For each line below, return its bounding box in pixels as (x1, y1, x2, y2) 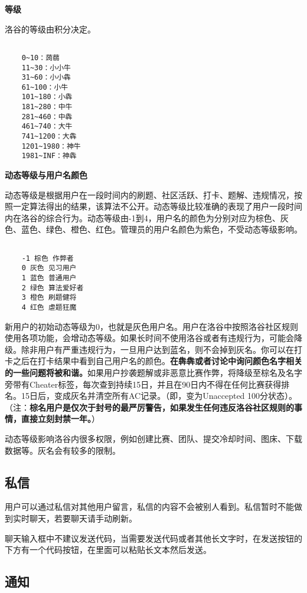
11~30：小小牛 (21, 63, 71, 72)
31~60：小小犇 (21, 73, 71, 82)
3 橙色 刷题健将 (21, 293, 77, 302)
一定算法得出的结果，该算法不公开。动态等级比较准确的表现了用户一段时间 (12, 200, 302, 212)
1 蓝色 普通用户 (21, 274, 77, 282)
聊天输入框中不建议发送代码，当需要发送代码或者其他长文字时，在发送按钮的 (5, 532, 302, 544)
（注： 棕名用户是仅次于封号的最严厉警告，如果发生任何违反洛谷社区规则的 (5, 401, 294, 413)
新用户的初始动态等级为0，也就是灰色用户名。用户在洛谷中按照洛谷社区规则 (5, 320, 298, 332)
